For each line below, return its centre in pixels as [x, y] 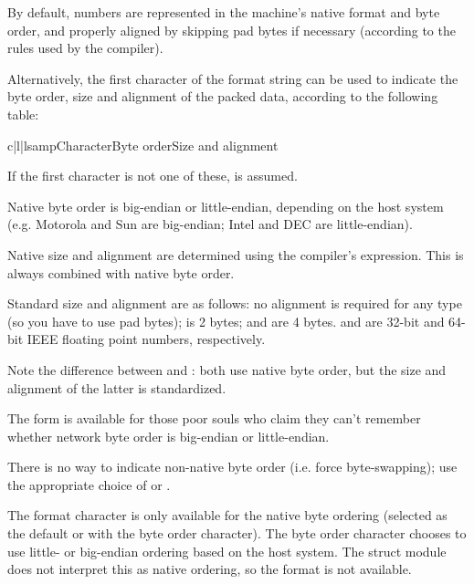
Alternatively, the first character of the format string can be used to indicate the [233, 78]
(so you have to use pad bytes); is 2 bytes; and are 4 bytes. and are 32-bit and [226, 321]
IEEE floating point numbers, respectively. [146, 339]
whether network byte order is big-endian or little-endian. [169, 436]
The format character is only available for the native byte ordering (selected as [227, 515]
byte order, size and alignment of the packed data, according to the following [223, 96]
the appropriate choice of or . [89, 484]
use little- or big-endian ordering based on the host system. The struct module [227, 551]
